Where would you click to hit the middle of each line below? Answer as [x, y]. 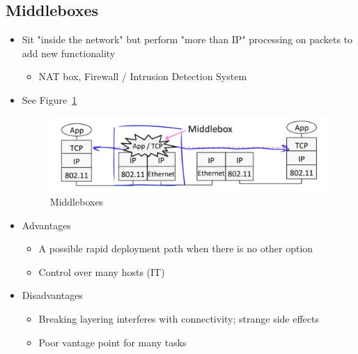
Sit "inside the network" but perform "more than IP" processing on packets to [187, 39]
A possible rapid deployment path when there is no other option [176, 248]
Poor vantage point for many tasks [112, 342]
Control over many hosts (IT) [102, 271]
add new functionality [69, 53]
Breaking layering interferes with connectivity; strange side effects [179, 318]
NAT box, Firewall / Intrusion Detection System [143, 76]
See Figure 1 [49, 99]
